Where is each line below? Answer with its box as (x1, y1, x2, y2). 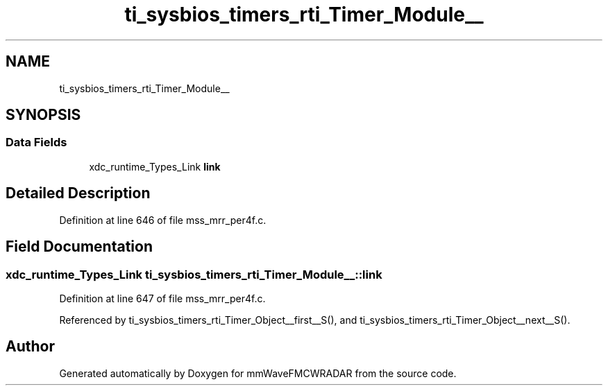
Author (6, 338, 55, 356)
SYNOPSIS (6, 106, 81, 124)
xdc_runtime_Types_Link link (89, 160, 221, 173)
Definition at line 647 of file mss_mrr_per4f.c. (59, 292, 266, 304)
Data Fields (6, 135, 67, 150)
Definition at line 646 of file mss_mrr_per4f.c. (59, 214, 267, 226)
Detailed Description (6, 184, 151, 202)
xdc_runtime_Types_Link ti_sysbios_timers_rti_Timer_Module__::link (6, 267, 382, 281)
